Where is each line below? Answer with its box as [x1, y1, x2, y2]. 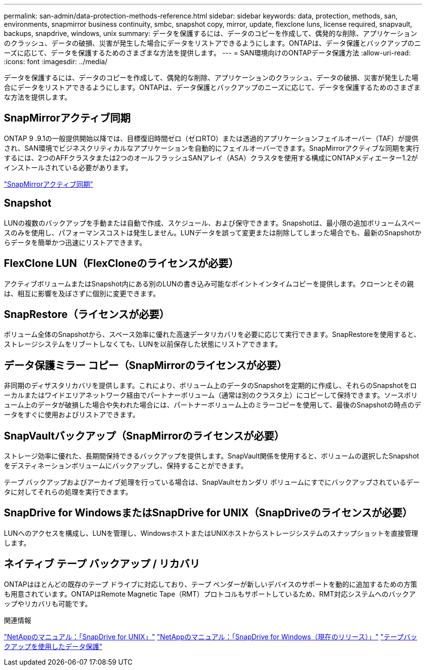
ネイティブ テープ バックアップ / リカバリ [4, 558, 200, 570]
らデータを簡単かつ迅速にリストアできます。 [4, 238, 146, 247]
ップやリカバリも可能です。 [4, 599, 92, 608]
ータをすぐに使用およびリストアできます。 [4, 410, 140, 419]
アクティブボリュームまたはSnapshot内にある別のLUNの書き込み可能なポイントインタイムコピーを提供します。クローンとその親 [4, 279, 414, 288]
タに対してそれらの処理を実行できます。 [4, 488, 132, 496]
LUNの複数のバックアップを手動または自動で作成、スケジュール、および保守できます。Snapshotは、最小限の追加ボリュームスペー [4, 218, 421, 227]
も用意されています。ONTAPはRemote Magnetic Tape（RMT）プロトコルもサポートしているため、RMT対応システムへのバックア [4, 589, 416, 598]
